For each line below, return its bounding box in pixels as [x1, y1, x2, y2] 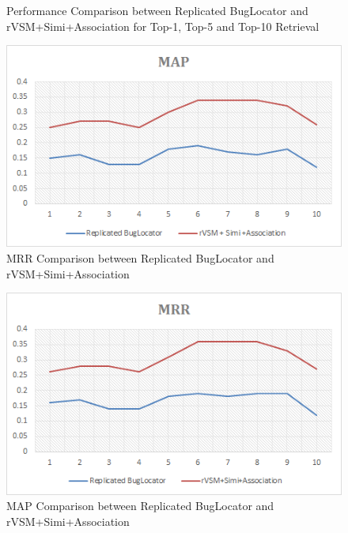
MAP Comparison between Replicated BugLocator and [6, 497, 274, 514]
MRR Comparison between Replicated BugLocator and [6, 250, 274, 266]
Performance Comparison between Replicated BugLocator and [6, 2, 308, 18]
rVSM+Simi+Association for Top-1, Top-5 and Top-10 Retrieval [6, 17, 320, 34]
